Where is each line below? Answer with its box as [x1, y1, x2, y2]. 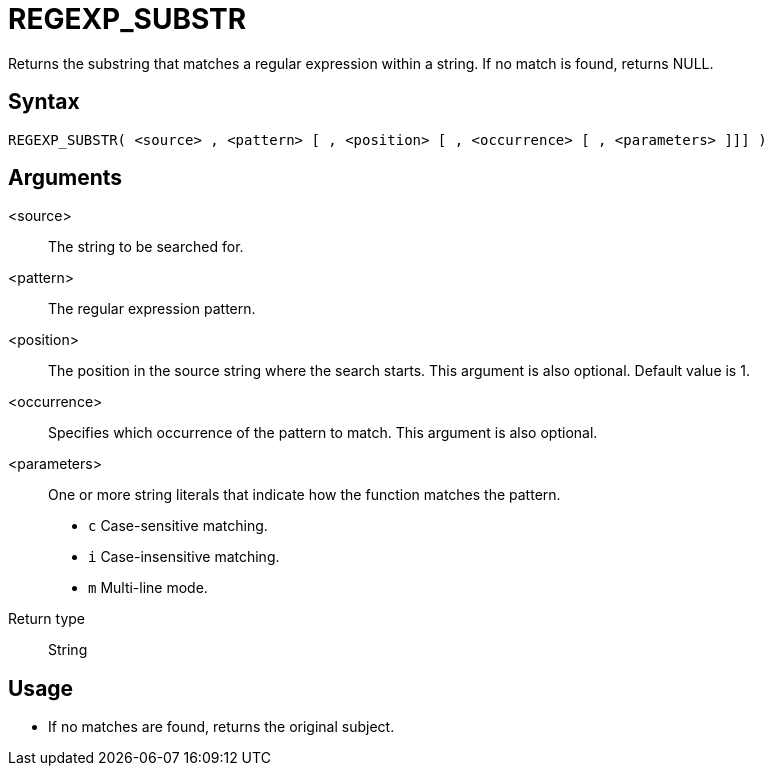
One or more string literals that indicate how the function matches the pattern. [48, 486, 561, 504]
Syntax [8, 89, 80, 115]
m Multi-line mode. [88, 579, 208, 597]
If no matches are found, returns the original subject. [48, 718, 395, 736]
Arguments [8, 165, 123, 191]
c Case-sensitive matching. [88, 517, 268, 535]
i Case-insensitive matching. [88, 548, 280, 566]
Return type [8, 610, 85, 628]
